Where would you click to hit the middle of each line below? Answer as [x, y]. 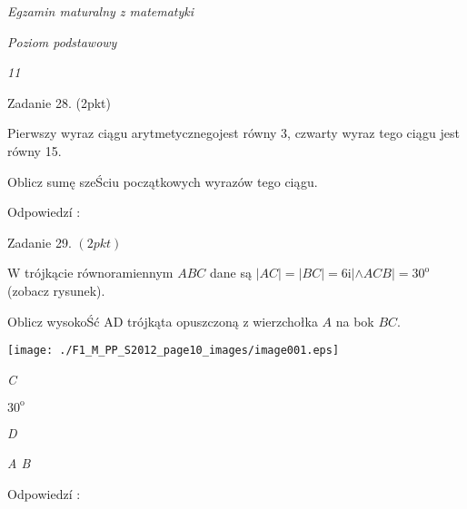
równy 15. [35, 150]
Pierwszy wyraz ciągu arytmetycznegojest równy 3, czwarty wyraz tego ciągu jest [233, 133]
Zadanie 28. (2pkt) [59, 102]
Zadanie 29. [40, 242]
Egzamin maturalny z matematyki [101, 11]
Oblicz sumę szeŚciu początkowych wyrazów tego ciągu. [163, 181]
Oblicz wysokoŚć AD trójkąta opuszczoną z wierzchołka [163, 321]
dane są [231, 273]
